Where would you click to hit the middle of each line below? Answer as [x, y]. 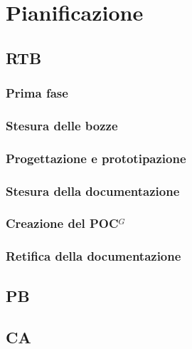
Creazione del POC [62, 223]
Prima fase [37, 93]
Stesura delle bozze [62, 125]
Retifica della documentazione [94, 256]
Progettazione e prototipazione [96, 158]
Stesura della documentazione [93, 191]
